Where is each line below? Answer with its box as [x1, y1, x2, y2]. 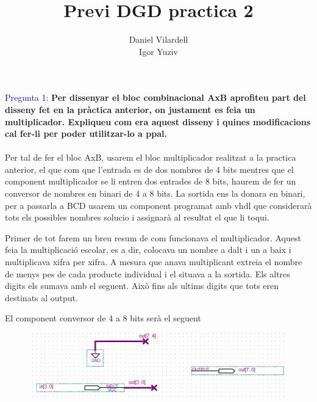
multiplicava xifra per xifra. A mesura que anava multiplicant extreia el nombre [5, 255, 302, 268]
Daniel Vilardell [129, 33, 188, 46]
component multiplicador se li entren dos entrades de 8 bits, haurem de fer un [5, 175, 296, 188]
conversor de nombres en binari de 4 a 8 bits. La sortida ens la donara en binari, [5, 187, 305, 200]
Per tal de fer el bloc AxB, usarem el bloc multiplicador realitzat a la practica [5, 151, 296, 164]
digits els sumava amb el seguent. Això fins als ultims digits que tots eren [5, 279, 279, 292]
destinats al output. [5, 291, 78, 304]
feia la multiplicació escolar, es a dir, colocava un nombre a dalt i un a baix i [5, 243, 291, 256]
